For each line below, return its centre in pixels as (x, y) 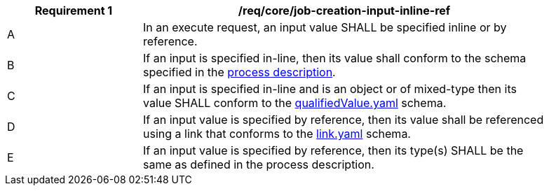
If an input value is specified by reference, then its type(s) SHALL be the (333, 150)
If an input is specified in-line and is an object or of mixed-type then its (330, 89)
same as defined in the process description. (259, 164)
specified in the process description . (239, 72)
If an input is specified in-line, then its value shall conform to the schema (335, 58)
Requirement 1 (74, 10)
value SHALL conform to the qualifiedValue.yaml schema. (295, 103)
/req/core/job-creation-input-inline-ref (344, 10)
